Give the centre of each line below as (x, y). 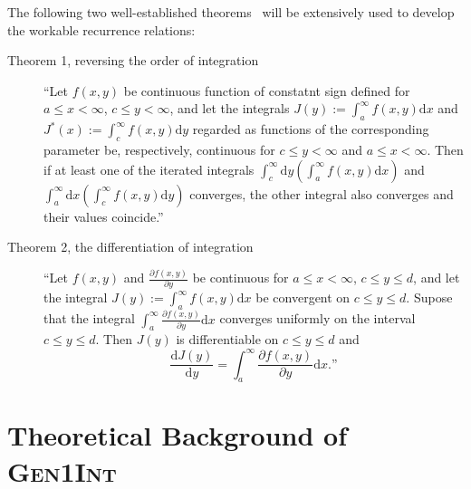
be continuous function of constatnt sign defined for (267, 90)
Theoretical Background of (178, 435)
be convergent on (303, 297)
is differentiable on (227, 339)
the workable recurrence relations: (101, 29)
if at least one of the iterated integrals (149, 169)
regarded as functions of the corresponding (311, 129)
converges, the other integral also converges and (322, 193)
